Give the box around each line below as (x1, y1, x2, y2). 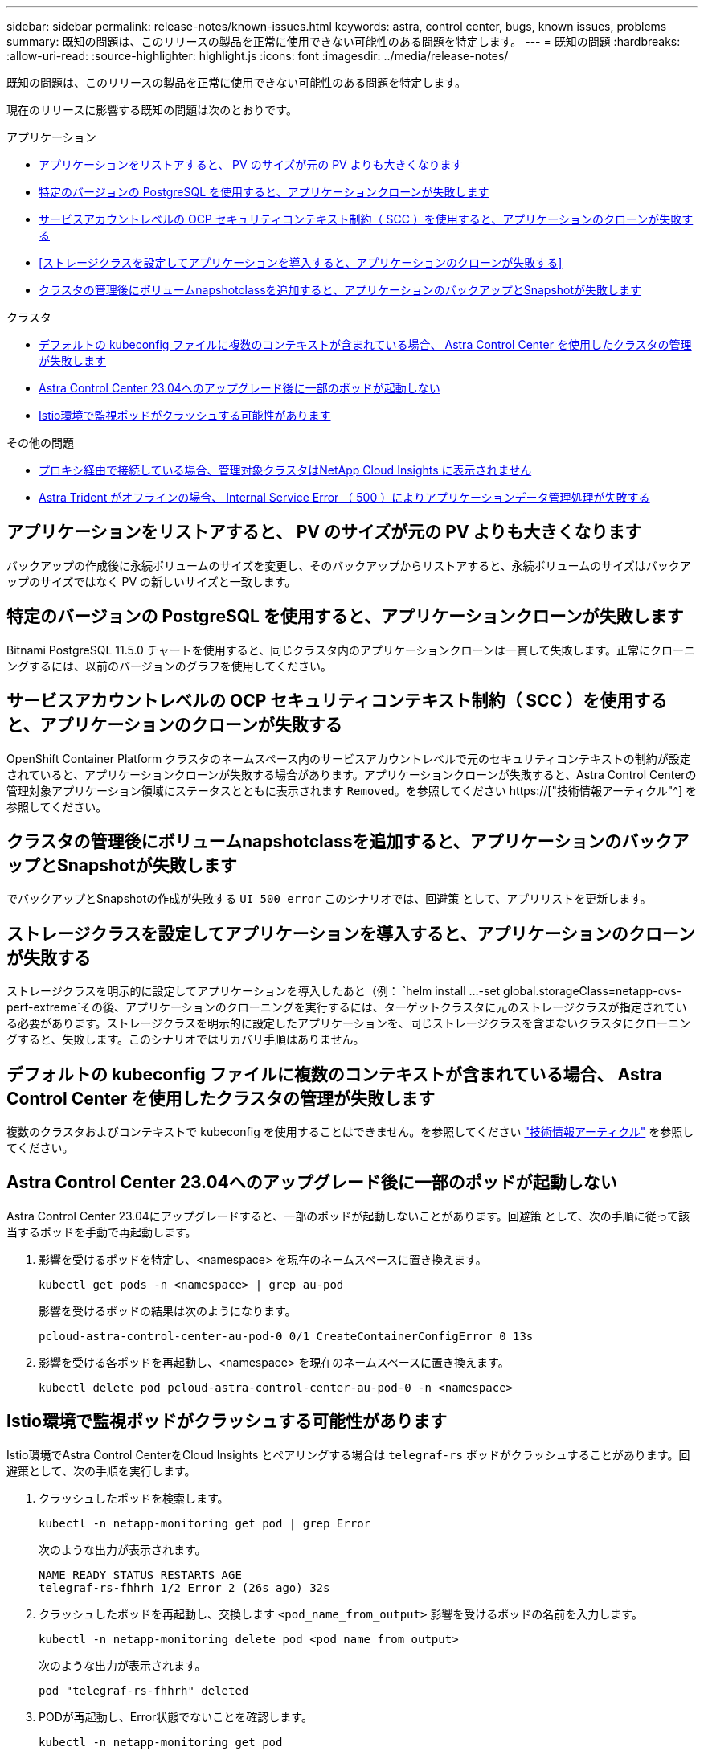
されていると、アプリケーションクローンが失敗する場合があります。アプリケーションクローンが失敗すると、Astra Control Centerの (6, 767, 697, 781)
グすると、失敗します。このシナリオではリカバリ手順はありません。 (6, 1032, 365, 1047)
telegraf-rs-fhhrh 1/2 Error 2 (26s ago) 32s (39, 1581, 330, 1594)
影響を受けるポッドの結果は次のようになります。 (39, 1303, 297, 1318)
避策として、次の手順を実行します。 (6, 1463, 196, 1478)
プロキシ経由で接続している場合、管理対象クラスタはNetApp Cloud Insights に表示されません (39, 463, 532, 477)
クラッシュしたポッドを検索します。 (39, 1491, 229, 1505)
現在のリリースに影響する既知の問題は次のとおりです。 (6, 103, 297, 117)
